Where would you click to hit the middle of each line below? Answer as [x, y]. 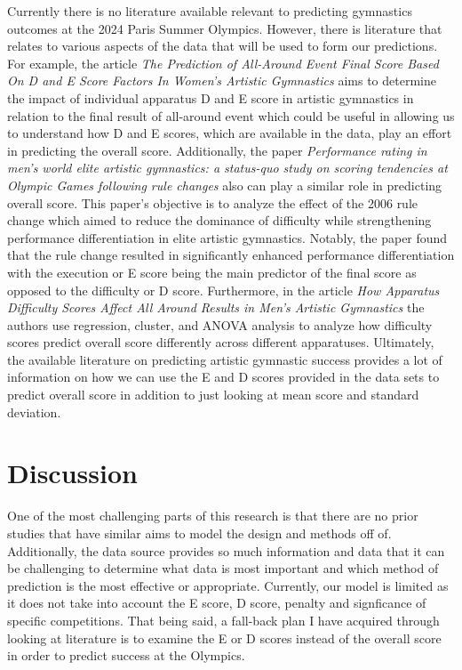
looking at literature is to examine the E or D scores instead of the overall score [224, 638]
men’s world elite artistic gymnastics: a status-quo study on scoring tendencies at [227, 168]
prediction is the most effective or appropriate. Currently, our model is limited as [228, 585]
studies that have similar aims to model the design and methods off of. [199, 533]
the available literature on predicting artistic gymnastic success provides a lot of [225, 359]
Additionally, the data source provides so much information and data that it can [226, 550]
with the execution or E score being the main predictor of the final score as [212, 272]
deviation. [34, 412]
